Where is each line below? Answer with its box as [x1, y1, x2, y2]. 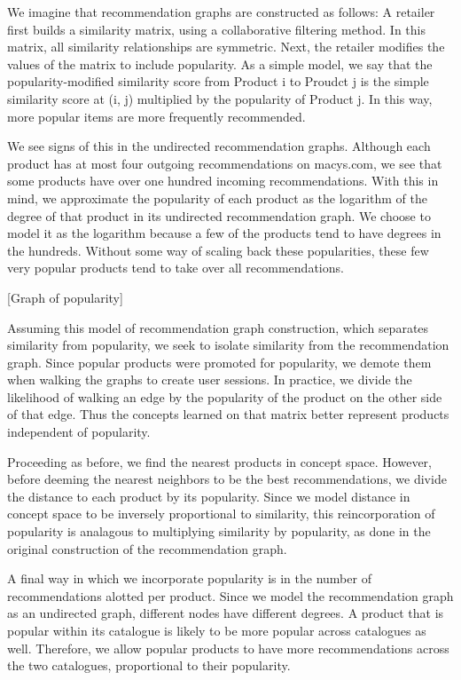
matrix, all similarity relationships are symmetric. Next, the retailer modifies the [7, 37, 445, 56]
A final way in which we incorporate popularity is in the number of [7, 569, 371, 588]
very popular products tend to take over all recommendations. [7, 258, 344, 277]
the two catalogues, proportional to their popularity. [7, 656, 291, 675]
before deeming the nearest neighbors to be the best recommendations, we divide [7, 470, 447, 488]
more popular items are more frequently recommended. [7, 107, 306, 125]
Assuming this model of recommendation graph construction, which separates [7, 318, 429, 336]
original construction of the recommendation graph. [7, 539, 287, 557]
